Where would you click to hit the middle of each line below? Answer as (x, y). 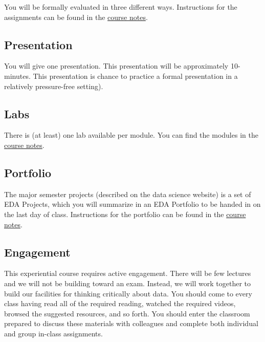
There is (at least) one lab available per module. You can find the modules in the (131, 135)
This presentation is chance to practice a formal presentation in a (135, 76)
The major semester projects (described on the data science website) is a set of (128, 194)
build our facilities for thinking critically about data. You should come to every (128, 293)
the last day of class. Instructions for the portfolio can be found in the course (125, 214)
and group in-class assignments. (53, 333)
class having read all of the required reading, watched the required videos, (120, 303)
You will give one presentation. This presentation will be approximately (116, 66)
